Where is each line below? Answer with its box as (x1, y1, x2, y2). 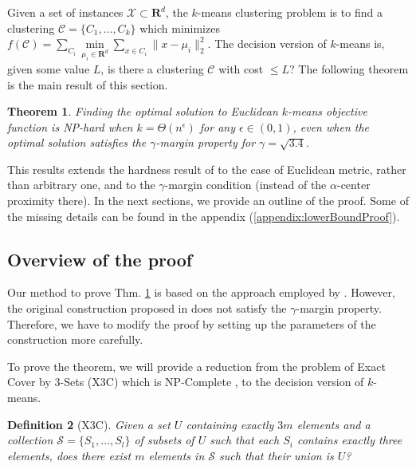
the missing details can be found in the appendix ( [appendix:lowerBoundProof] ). (7, 207, 400, 224)
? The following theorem (289, 60, 409, 77)
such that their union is (219, 447, 334, 463)
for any (199, 118, 235, 135)
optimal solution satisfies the (7, 134, 147, 151)
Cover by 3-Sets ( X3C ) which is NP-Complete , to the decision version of (7, 373, 364, 390)
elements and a (296, 416, 371, 432)
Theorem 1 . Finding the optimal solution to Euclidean (7, 103, 278, 120)
